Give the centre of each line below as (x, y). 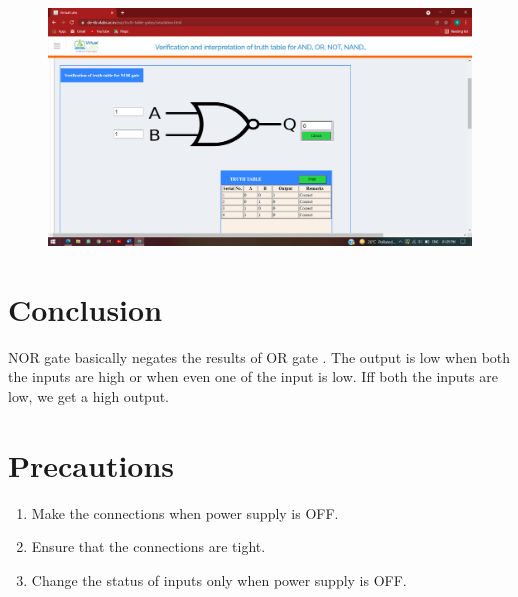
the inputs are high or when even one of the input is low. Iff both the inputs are (253, 376)
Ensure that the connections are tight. (148, 546)
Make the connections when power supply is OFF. (185, 512)
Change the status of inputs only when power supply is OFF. (219, 579)
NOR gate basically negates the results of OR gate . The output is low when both (259, 356)
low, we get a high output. (88, 395)
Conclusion (85, 308)
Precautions (91, 464)
